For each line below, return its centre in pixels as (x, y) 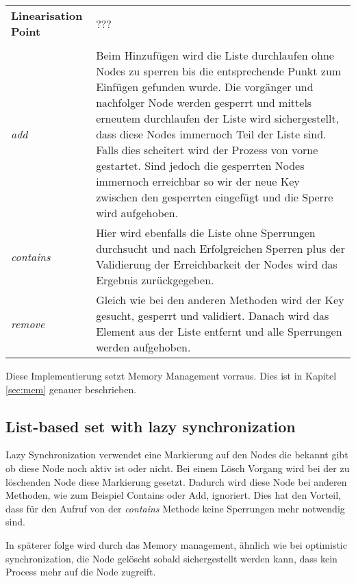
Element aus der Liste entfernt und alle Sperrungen (219, 331)
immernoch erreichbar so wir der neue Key (198, 181)
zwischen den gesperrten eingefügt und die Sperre (215, 197)
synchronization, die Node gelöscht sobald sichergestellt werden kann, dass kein (171, 558)
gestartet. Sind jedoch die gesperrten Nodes (200, 165)
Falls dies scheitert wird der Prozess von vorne (207, 150)
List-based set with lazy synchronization (151, 426)
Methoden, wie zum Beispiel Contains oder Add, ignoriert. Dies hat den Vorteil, (174, 495)
